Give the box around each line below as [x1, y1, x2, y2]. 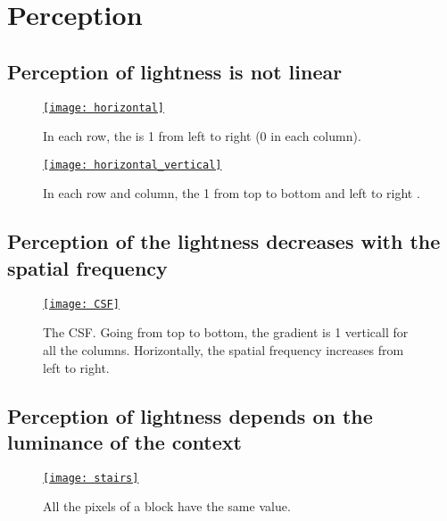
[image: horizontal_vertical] [43, 158, 222, 171]
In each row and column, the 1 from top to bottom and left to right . [43, 184, 420, 203]
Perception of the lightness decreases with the [7, 227, 441, 255]
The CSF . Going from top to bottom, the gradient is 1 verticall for [43, 323, 409, 342]
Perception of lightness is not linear [7, 57, 343, 85]
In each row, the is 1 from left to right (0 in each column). [43, 127, 361, 145]
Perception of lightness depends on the [7, 401, 373, 429]
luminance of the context [7, 427, 242, 455]
